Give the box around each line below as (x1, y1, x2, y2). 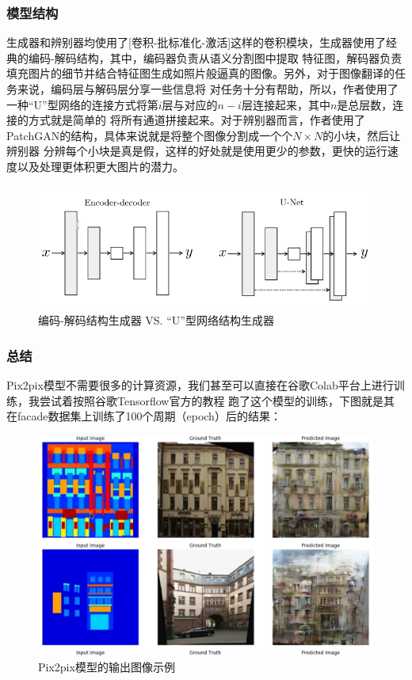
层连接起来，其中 (241, 96, 330, 112)
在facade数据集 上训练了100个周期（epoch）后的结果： (6, 408, 281, 424)
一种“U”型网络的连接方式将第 (6, 96, 158, 112)
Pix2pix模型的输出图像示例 (38, 658, 175, 674)
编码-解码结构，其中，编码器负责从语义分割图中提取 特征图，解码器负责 (28, 49, 402, 66)
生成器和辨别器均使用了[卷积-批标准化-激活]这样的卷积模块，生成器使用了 (6, 34, 387, 51)
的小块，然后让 (322, 127, 401, 143)
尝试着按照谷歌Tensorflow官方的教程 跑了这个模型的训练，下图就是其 (39, 392, 395, 408)
